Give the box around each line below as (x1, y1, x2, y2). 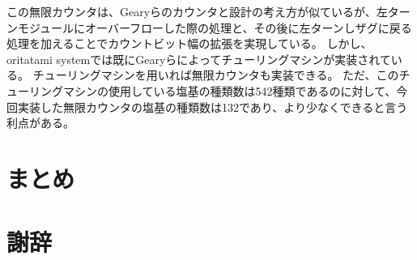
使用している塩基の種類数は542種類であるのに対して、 (108, 82, 397, 99)
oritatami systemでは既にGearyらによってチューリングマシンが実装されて (6, 50, 391, 67)
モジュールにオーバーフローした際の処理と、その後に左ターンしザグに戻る (17, 19, 412, 36)
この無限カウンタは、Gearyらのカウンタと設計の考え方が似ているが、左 (6, 3, 388, 19)
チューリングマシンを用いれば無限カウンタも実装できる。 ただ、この (32, 66, 399, 83)
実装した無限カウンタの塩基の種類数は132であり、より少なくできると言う (17, 98, 408, 115)
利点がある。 (6, 114, 74, 131)
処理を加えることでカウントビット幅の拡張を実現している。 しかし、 (6, 35, 372, 52)
